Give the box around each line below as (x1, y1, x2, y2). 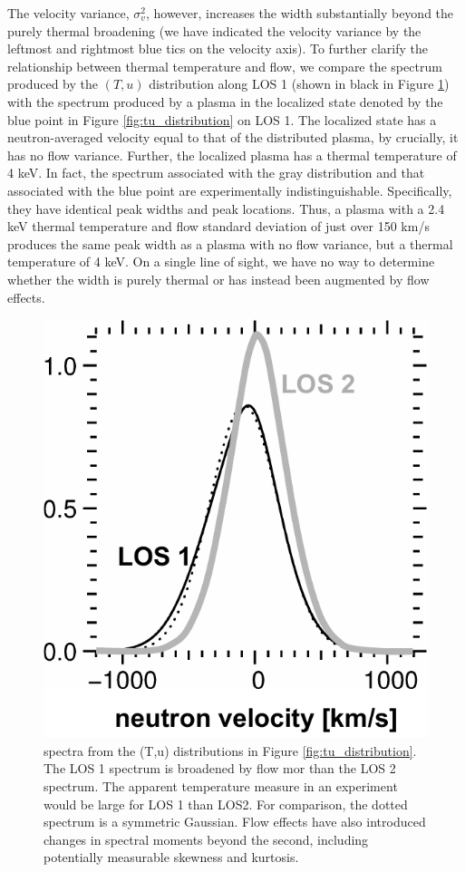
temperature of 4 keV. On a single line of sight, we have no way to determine (7, 252, 435, 271)
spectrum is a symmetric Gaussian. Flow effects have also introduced (44, 812, 426, 831)
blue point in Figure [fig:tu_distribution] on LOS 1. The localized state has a (7, 110, 437, 129)
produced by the (7, 74, 99, 93)
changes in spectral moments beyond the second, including (44, 829, 369, 848)
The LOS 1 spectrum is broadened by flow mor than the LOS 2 (44, 759, 396, 778)
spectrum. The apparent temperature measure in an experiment (44, 776, 398, 795)
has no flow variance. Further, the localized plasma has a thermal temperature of (7, 145, 457, 164)
